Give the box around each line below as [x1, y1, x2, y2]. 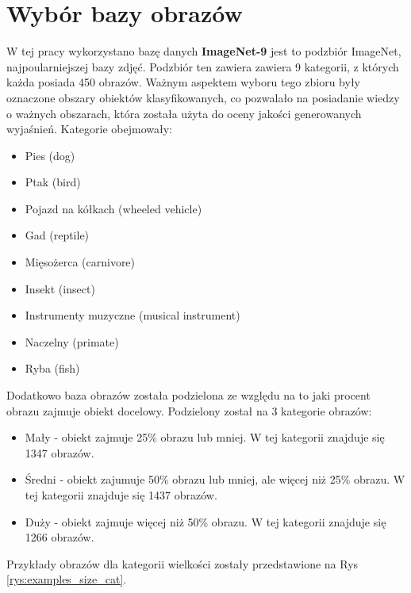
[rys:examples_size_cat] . [6, 571, 127, 587]
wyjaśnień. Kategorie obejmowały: [6, 121, 172, 137]
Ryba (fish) [25, 360, 80, 377]
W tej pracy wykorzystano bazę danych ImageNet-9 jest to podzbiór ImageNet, [6, 43, 401, 59]
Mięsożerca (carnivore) [25, 254, 136, 270]
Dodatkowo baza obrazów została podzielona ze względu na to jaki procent [6, 387, 371, 404]
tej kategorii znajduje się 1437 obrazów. [25, 487, 217, 503]
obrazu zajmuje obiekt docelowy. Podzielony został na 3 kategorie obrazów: [6, 402, 372, 419]
